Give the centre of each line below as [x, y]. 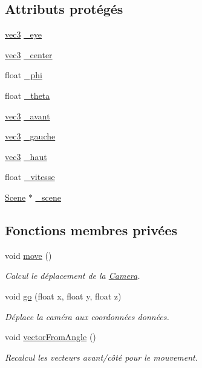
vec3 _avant [28, 115]
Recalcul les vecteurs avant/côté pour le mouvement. [102, 357]
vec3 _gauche [30, 136]
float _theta [28, 95]
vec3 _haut [26, 156]
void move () [28, 255]
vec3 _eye [24, 34]
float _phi [24, 75]
